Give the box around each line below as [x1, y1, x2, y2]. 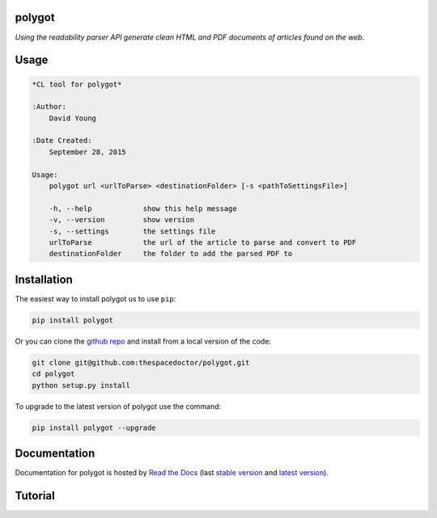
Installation [15, 272, 73, 286]
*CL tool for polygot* [32, 79, 122, 89]
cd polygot [32, 369, 75, 379]
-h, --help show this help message [49, 204, 238, 213]
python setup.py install [32, 381, 131, 390]
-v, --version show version [49, 215, 194, 225]
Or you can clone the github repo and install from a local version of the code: [15, 336, 271, 346]
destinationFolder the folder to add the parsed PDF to [49, 249, 293, 259]
